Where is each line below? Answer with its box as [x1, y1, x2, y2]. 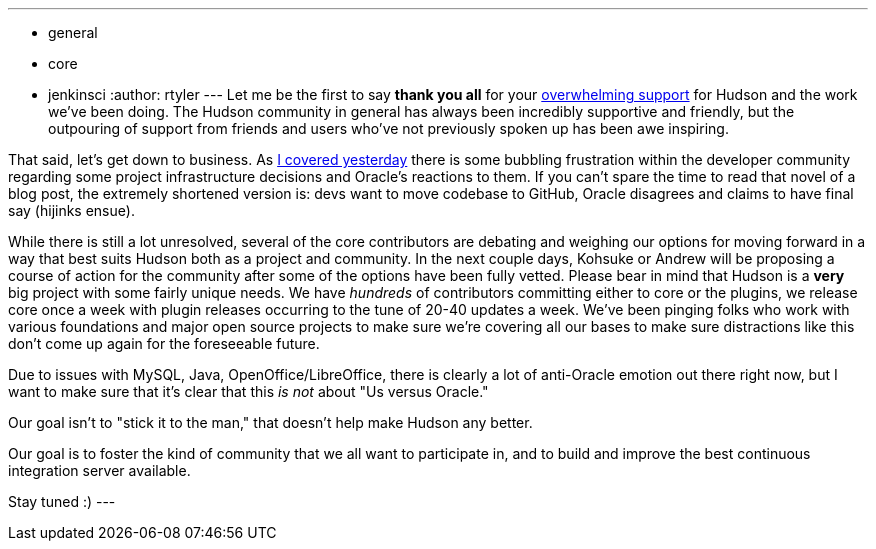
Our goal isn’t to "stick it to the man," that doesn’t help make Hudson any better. [8, 414, 533, 431]
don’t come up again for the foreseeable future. [8, 335, 320, 352]
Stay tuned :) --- [8, 493, 116, 510]
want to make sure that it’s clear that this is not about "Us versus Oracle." [8, 383, 489, 400]
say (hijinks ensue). [8, 202, 135, 219]
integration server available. [8, 462, 191, 479]
